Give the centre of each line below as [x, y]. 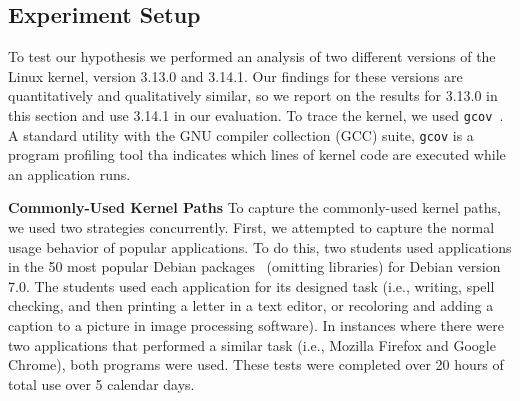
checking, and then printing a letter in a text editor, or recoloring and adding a [251, 305]
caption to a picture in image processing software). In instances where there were [256, 325]
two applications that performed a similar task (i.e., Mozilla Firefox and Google [252, 344]
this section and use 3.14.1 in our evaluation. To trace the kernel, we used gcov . [256, 114]
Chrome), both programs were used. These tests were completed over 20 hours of [256, 364]
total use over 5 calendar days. [101, 383]
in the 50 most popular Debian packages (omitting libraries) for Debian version [254, 266]
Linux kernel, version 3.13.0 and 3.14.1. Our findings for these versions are [235, 75]
